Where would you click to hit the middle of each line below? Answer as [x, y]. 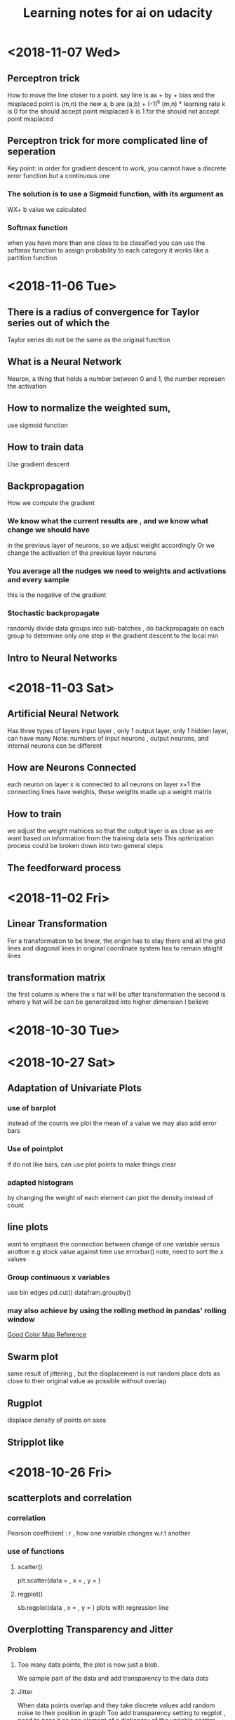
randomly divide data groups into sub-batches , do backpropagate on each [116, 629]
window [21, 1319]
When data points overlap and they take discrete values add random [116, 1705]
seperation [32, 152]
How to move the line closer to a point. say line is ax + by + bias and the [111, 95]
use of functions [36, 1552]
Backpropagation [46, 486]
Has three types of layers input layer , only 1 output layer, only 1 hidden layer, [118, 730]
